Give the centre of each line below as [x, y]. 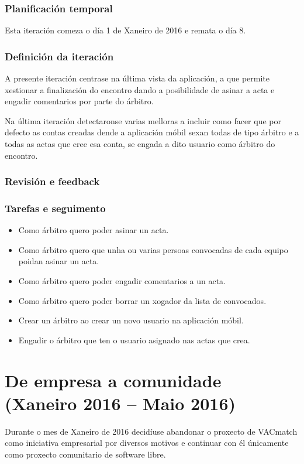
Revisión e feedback [52, 181]
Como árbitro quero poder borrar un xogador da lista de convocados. [142, 300]
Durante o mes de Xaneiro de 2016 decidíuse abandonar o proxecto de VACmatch [151, 431]
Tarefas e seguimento [55, 208]
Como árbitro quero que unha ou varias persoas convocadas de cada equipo [153, 249]
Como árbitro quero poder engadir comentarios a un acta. [122, 281]
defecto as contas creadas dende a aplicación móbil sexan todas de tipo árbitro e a [152, 132]
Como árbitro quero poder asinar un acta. [94, 230]
